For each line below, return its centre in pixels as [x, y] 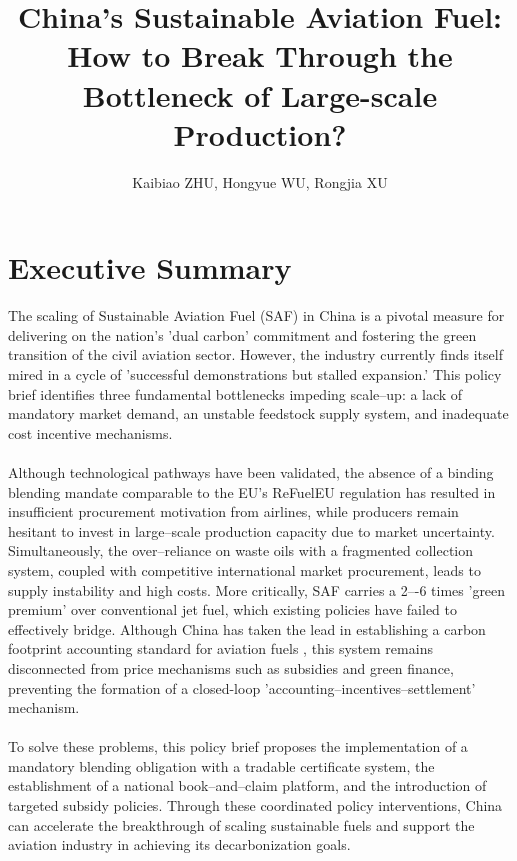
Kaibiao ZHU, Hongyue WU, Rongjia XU [260, 181]
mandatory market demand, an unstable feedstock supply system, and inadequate [258, 413]
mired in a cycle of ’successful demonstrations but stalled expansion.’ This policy [255, 374]
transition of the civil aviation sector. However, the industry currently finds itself [255, 354]
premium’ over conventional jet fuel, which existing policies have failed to [233, 609]
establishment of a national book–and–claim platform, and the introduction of [247, 785]
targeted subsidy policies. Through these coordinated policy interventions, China [255, 805]
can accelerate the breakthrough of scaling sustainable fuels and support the [241, 824]
